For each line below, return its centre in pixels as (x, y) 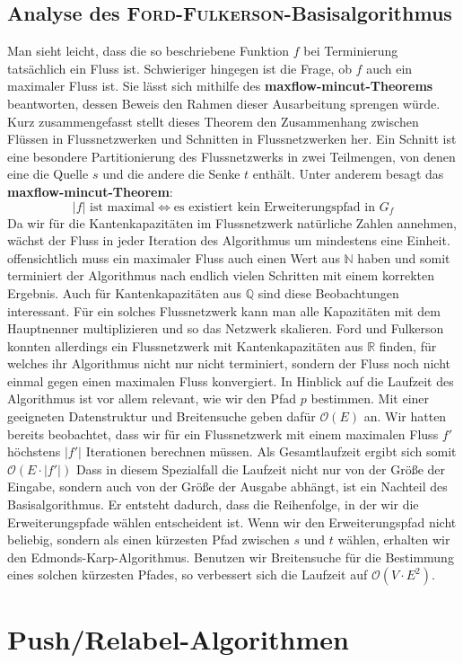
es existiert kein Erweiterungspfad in (274, 207)
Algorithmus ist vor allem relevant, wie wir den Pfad (152, 398)
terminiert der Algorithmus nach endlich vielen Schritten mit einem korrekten (221, 275)
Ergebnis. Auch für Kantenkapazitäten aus (125, 292)
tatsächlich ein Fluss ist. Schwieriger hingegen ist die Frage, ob (179, 68)
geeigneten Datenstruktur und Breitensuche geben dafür (162, 416)
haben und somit (404, 257)
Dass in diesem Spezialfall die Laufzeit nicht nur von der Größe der (261, 469)
